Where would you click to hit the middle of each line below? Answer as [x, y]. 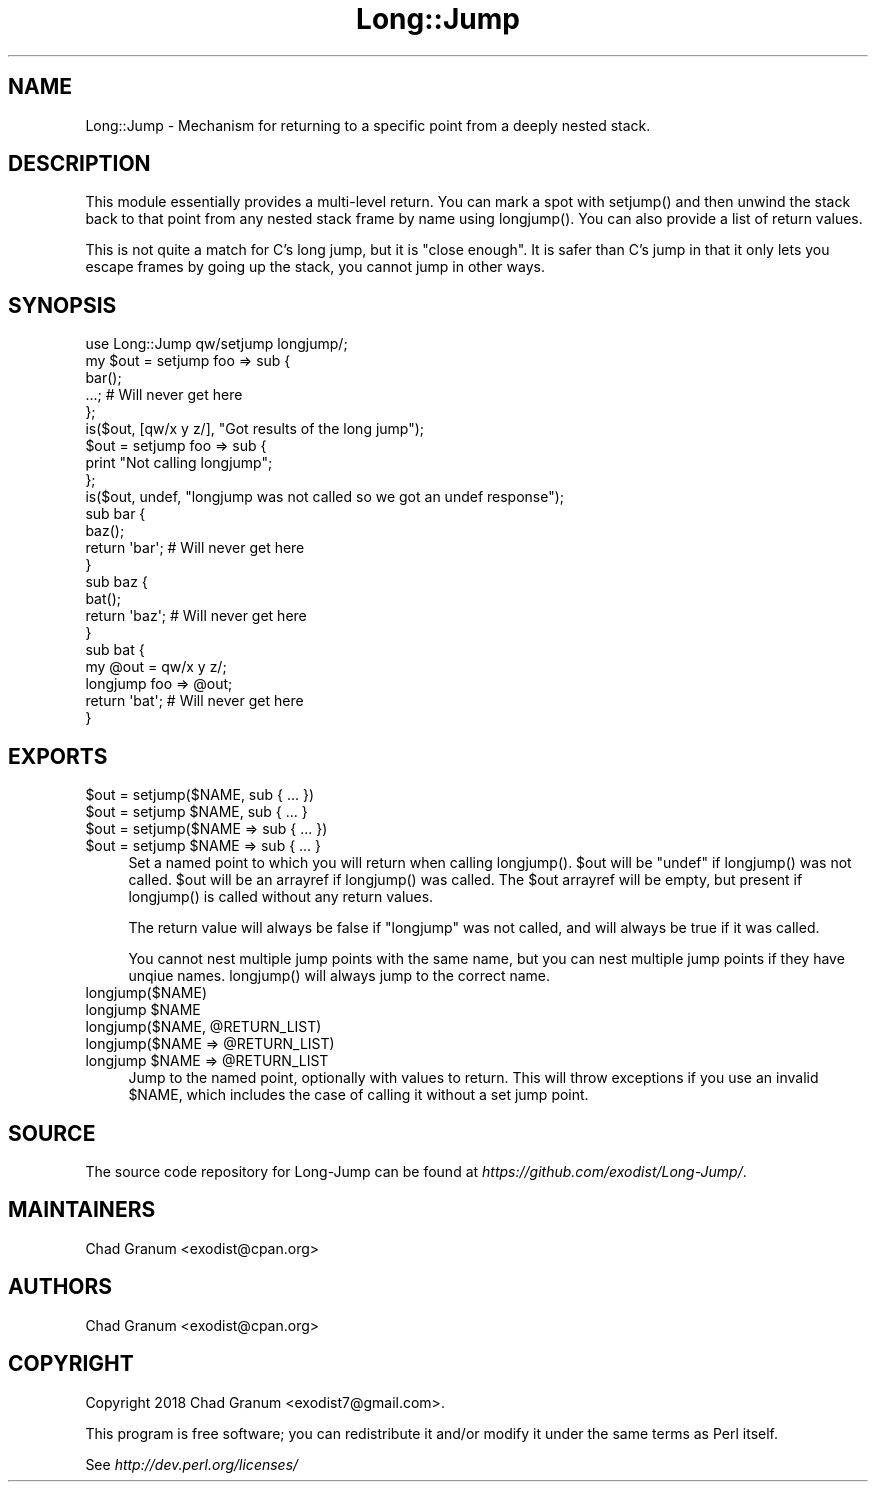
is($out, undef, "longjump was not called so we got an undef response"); [325, 497]
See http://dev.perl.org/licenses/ [192, 1464]
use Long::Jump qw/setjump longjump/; [216, 344]
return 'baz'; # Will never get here [196, 616]
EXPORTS [58, 756]
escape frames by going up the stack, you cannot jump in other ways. [315, 267]
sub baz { [116, 582]
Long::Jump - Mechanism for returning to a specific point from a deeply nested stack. [368, 125]
